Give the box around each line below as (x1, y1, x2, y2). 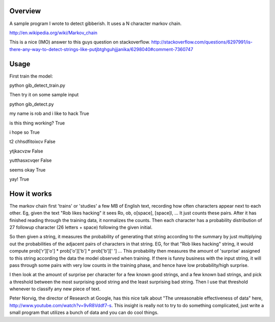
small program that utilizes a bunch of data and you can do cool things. (9, 309, 159, 316)
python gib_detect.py (9, 101, 54, 107)
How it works (9, 189, 52, 198)
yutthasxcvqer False (9, 157, 52, 163)
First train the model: (9, 73, 53, 79)
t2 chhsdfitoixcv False (9, 138, 56, 145)
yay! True (9, 176, 30, 182)
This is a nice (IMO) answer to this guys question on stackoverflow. (9, 39, 150, 45)
